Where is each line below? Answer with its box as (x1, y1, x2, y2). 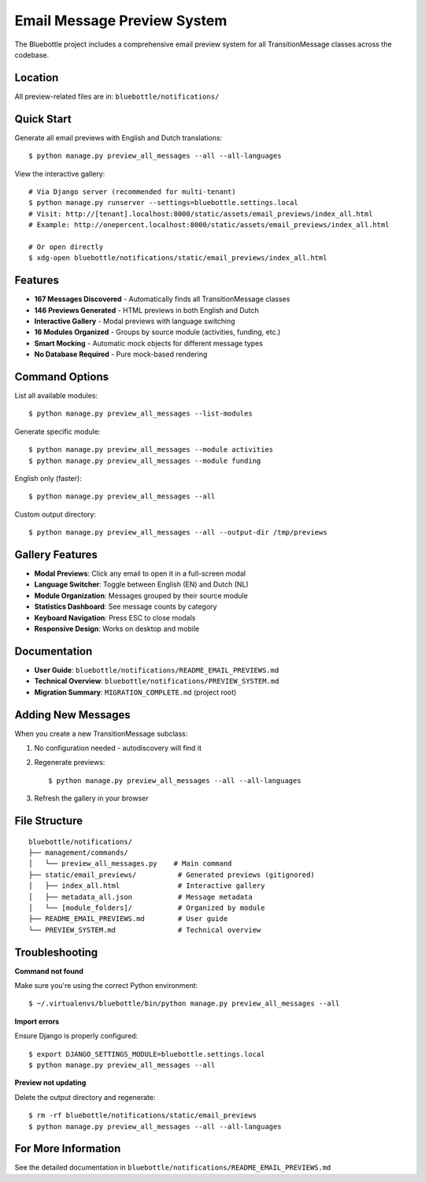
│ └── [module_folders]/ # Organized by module (28, 903, 265, 912)
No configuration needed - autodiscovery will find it (34, 744, 202, 752)
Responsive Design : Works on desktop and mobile (34, 624, 200, 634)
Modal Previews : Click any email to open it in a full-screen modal (34, 569, 246, 579)
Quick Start (14, 112, 72, 125)
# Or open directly (28, 242, 104, 252)
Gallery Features (14, 548, 98, 561)
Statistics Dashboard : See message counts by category (34, 602, 217, 611)
